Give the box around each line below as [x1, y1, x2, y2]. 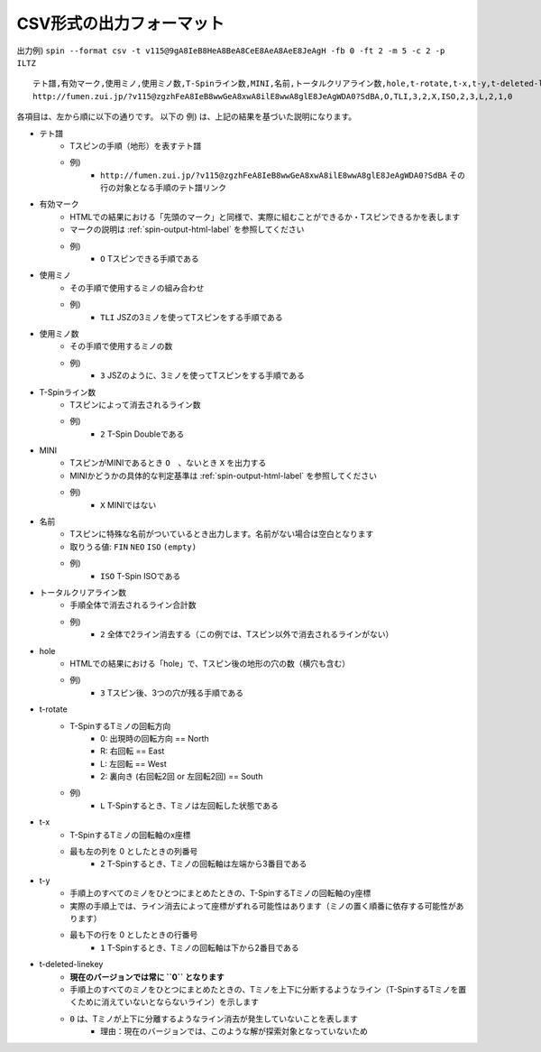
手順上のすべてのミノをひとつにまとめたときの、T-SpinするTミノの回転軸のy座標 [69, 888, 371, 899]
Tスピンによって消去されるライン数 [69, 399, 201, 410]
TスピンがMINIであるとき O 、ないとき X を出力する [69, 457, 267, 468]
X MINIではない [100, 499, 157, 510]
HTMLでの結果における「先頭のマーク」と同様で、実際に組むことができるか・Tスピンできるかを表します [69, 211, 460, 222]
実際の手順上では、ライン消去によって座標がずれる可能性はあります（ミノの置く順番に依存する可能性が [69, 900, 456, 911]
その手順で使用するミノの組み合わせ [69, 282, 205, 293]
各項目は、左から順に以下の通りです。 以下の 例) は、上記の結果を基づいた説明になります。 [16, 111, 357, 122]
